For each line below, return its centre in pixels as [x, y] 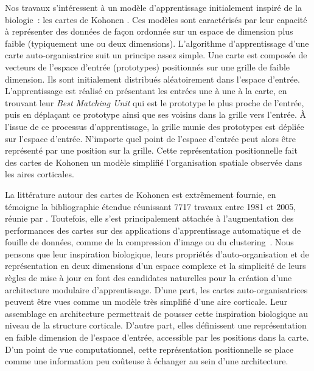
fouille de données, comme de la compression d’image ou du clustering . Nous [149, 242]
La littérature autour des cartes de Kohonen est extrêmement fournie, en [141, 194]
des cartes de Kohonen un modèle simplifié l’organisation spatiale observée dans [154, 162]
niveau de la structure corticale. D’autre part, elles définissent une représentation [156, 325]
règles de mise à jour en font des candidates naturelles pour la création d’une [148, 278]
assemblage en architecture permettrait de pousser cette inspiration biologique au [156, 313]
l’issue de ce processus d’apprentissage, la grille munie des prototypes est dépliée [155, 126]
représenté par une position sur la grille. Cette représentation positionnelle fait [151, 150]
